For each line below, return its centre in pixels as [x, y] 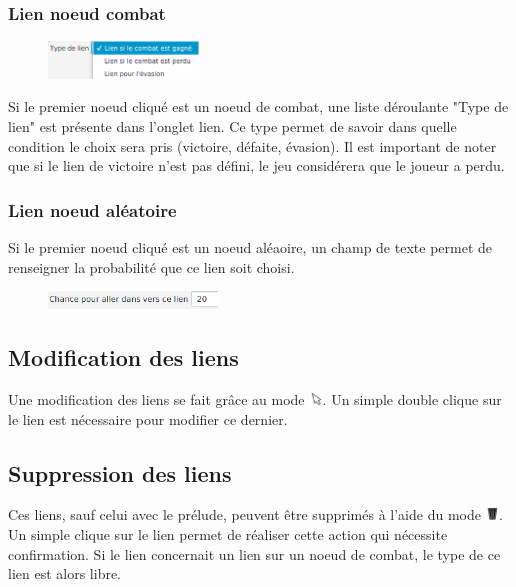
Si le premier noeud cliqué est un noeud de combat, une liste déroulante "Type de [258, 106]
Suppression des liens [120, 472]
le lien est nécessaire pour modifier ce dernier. [148, 418]
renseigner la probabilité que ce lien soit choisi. [151, 266]
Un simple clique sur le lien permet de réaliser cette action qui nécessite [228, 534]
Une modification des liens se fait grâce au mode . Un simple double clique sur [255, 399]
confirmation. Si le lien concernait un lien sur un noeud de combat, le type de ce [254, 553]
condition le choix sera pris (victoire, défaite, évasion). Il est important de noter [252, 145]
